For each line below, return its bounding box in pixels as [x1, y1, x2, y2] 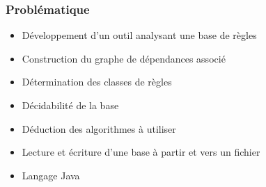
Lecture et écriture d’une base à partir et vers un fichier [22, 145, 260, 159]
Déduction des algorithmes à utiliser [22, 121, 176, 136]
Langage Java [22, 168, 80, 182]
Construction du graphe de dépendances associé [22, 51, 226, 65]
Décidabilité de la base [22, 98, 119, 112]
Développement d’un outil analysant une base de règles [22, 28, 257, 42]
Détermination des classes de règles [22, 74, 172, 89]
